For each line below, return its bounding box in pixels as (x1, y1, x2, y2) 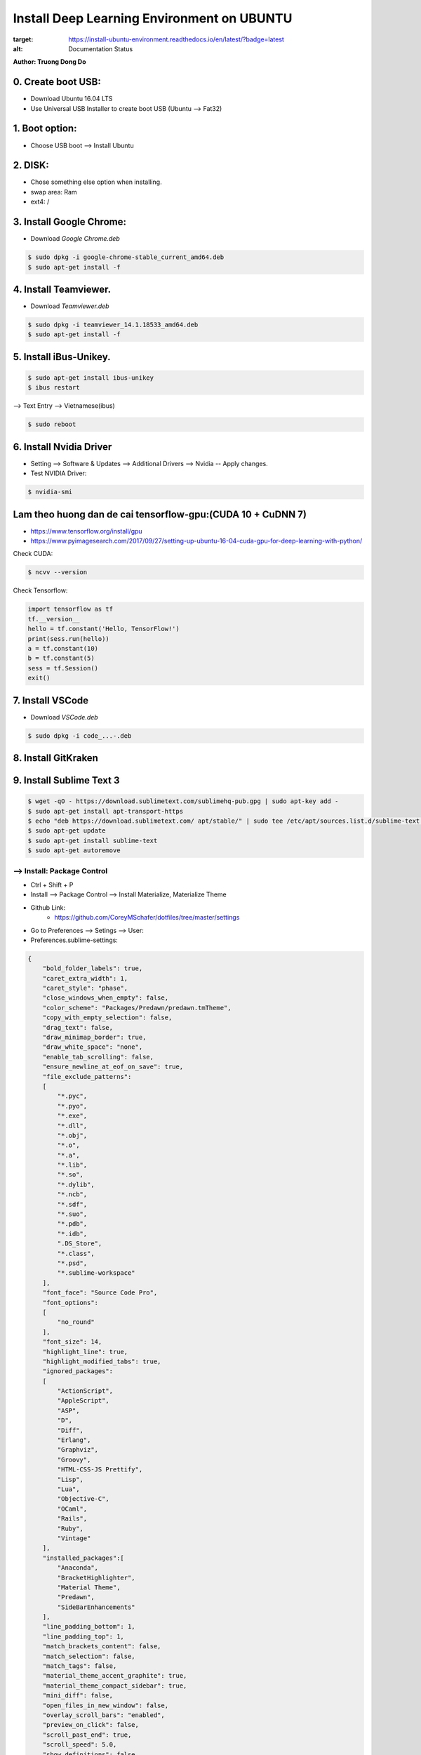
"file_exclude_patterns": (42, 1073, 132, 1080)
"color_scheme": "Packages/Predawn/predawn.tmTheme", (42, 1004, 232, 1012)
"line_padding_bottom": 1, (42, 1622, 136, 1631)
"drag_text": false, (42, 1024, 114, 1031)
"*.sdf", (57, 1200, 88, 1208)
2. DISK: (13, 159, 49, 171)
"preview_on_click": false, (42, 1721, 140, 1729)
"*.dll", (57, 1122, 88, 1130)
